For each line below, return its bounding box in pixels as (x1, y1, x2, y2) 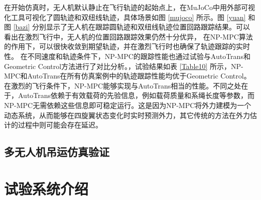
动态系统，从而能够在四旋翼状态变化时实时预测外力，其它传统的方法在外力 (4, 109, 250, 120)
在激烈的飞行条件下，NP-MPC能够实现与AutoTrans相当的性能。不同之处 (4, 80, 241, 90)
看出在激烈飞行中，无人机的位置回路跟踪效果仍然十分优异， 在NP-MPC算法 (4, 31, 253, 41)
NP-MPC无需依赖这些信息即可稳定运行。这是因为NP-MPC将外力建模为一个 (4, 99, 251, 110)
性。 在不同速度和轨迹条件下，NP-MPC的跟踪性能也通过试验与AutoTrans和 (4, 50, 250, 61)
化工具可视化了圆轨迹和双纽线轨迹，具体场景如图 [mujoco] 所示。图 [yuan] (4, 11, 246, 22)
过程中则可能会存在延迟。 (18, 119, 102, 130)
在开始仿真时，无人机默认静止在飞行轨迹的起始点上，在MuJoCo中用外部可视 (4, 2, 255, 12)
